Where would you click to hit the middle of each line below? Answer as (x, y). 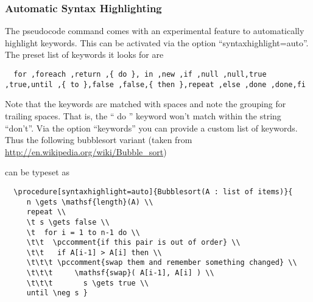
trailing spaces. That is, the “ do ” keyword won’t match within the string (143, 115)
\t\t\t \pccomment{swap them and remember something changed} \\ (162, 263)
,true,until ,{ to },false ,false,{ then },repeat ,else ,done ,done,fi (155, 84)
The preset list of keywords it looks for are (84, 54)
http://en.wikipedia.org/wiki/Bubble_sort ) (86, 151)
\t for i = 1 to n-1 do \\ (83, 232)
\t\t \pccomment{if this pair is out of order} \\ (133, 243)
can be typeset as (37, 172)
